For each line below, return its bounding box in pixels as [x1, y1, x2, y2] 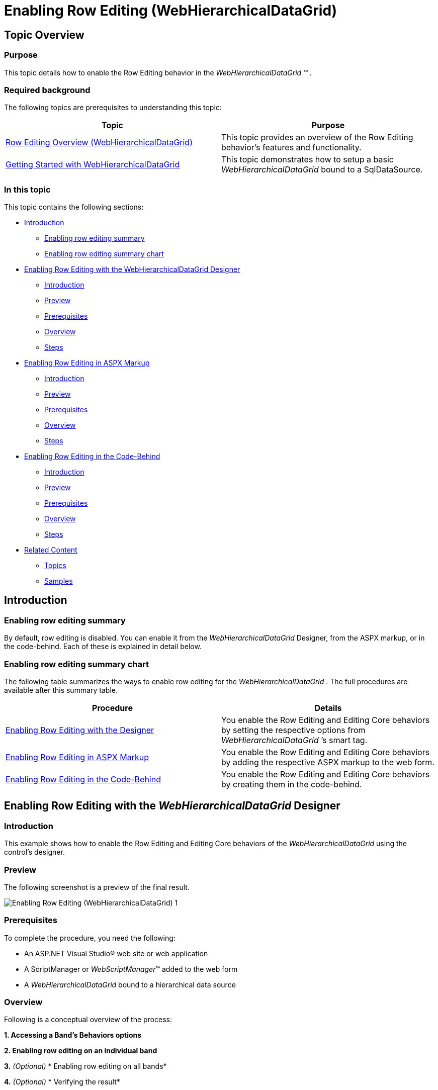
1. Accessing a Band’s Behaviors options [4, 1031, 142, 1040]
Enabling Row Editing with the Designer [6, 725, 154, 736]
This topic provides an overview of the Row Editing [221, 132, 413, 143]
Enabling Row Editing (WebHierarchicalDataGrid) [4, 2, 337, 19]
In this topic [4, 184, 51, 195]
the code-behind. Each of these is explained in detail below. [4, 642, 202, 651]
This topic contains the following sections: [4, 203, 144, 212]
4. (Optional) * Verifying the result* [4, 1077, 120, 1086]
